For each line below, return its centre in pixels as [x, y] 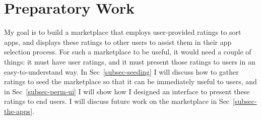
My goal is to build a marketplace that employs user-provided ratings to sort [123, 32]
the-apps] [18, 111]
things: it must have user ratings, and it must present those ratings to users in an [130, 61]
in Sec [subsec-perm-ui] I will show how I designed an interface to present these [127, 91]
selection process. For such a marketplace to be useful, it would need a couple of [128, 52]
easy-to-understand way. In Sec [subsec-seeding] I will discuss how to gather [121, 71]
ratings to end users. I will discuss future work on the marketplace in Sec [117, 101]
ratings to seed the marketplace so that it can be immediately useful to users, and [130, 81]
